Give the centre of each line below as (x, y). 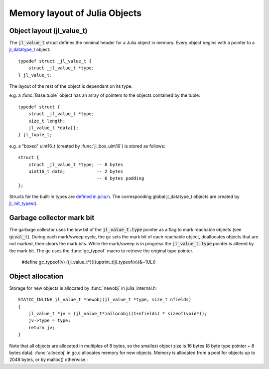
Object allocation (36, 276)
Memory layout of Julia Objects (75, 13)
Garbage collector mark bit (52, 218)
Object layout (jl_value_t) (48, 31)
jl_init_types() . (23, 203)
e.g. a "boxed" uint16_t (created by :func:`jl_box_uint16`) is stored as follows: (87, 146)
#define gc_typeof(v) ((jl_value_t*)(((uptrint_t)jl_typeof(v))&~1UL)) (89, 262)
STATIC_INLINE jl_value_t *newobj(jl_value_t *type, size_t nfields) (105, 300)
